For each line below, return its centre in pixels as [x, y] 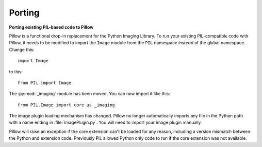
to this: [16, 72]
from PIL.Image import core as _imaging [66, 105]
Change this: [22, 49]
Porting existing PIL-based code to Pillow [51, 27]
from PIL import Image [45, 83]
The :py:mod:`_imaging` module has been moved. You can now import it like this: [90, 94]
